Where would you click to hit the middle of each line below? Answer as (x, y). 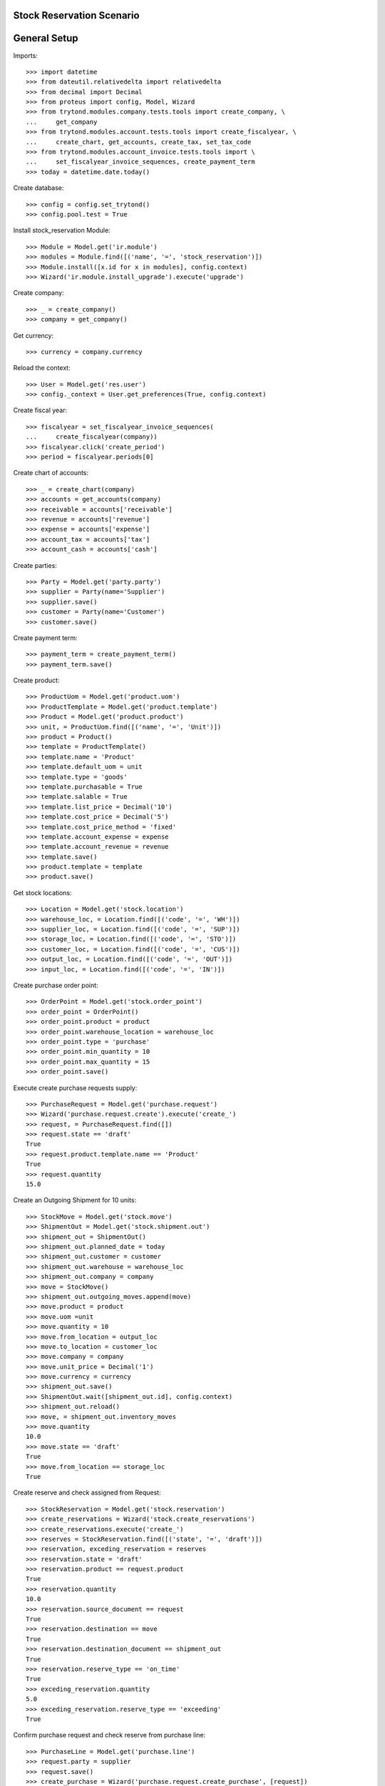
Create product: (36, 680)
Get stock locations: (42, 892)
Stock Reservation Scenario (76, 15)
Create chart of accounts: (51, 473)
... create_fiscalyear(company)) (92, 437)
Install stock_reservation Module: (62, 230)
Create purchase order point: (56, 985)
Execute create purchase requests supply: (75, 1088)
